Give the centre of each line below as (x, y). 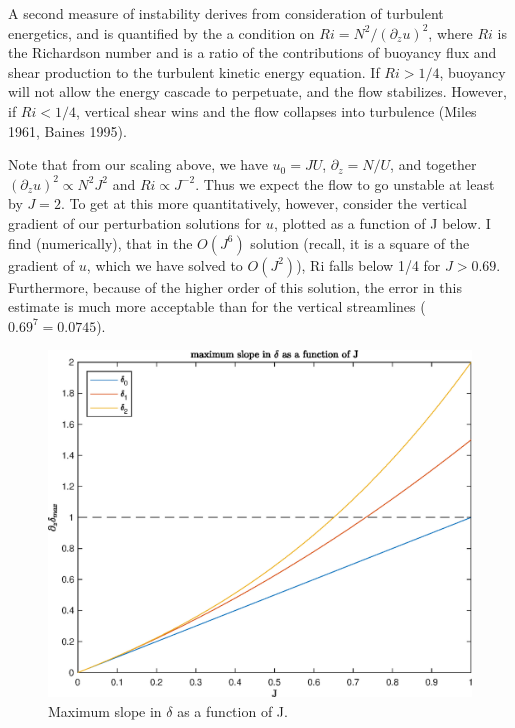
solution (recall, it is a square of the (360, 242)
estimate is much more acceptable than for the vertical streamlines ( (217, 306)
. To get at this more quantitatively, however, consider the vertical (263, 203)
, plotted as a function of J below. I (382, 222)
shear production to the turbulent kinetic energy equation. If (194, 71)
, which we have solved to (164, 264)
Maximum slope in (105, 710)
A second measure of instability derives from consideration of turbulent (226, 13)
